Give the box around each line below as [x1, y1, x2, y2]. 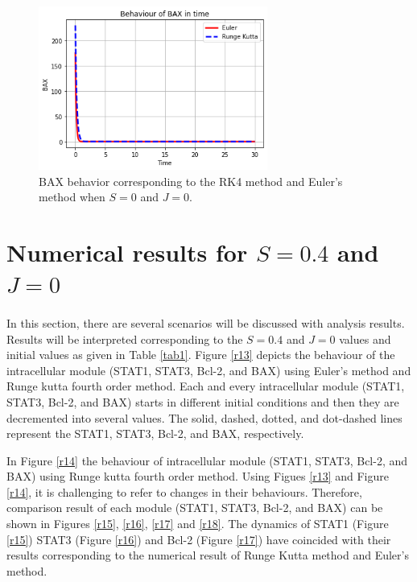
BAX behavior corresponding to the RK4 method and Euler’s [39, 172, 343, 189]
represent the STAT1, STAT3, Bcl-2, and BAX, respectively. [6, 425, 304, 442]
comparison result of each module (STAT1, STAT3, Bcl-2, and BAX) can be [6, 499, 383, 516]
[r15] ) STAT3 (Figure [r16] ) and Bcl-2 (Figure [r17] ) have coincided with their [6, 530, 391, 547]
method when [39, 188, 105, 205]
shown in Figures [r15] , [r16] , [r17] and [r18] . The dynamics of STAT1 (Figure [6, 515, 389, 532]
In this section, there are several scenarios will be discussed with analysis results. [6, 314, 405, 331]
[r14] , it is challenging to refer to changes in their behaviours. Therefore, [6, 483, 362, 500]
